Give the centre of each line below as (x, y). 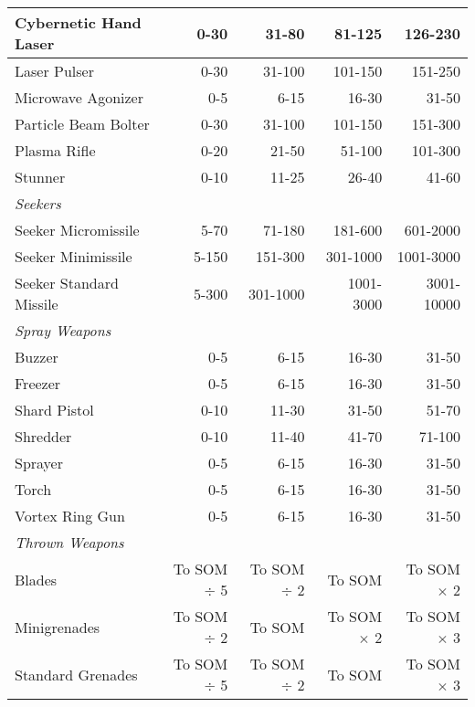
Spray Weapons (63, 330)
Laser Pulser (54, 71)
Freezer (38, 383)
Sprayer (39, 463)
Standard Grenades (76, 674)
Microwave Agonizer (79, 97)
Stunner (40, 177)
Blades (36, 579)
